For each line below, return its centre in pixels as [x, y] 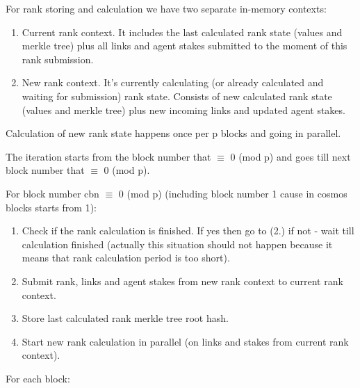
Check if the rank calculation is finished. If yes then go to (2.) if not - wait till [188, 231]
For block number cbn [52, 193]
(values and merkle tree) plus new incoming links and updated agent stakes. [183, 110]
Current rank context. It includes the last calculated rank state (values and [182, 32]
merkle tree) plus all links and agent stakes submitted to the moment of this [185, 46]
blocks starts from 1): [51, 207]
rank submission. [58, 59]
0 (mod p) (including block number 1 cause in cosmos [233, 193]
